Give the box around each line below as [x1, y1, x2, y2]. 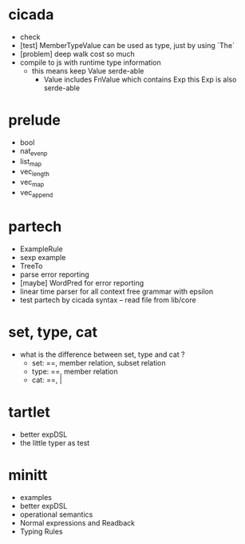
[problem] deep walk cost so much [19, 49, 135, 58]
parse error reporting [19, 270, 89, 279]
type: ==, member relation [31, 366, 118, 376]
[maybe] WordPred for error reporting [19, 278, 144, 287]
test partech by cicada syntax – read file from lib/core [19, 294, 197, 305]
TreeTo [19, 261, 43, 270]
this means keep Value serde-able [31, 66, 144, 75]
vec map [19, 178, 45, 189]
